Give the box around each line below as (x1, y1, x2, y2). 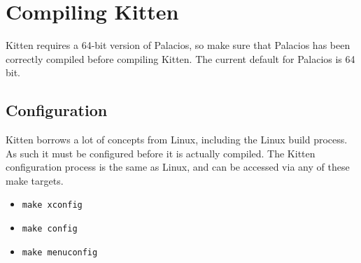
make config (22, 224, 78, 234)
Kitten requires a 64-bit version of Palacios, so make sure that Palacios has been (6, 38, 351, 52)
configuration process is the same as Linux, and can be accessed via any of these (6, 159, 350, 174)
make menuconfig (22, 247, 98, 257)
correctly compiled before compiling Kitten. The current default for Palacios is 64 (6, 51, 355, 66)
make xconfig (22, 200, 83, 211)
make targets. (6, 173, 64, 187)
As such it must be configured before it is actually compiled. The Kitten (6, 145, 316, 160)
